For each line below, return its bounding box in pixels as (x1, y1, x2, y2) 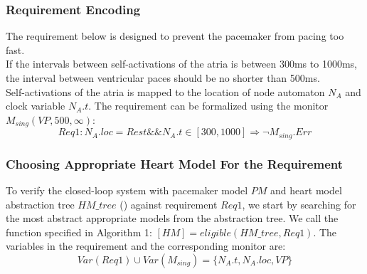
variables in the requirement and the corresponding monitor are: (6, 238, 286, 253)
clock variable (6, 98, 65, 113)
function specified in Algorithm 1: (6, 224, 152, 239)
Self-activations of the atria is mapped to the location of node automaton (6, 84, 325, 99)
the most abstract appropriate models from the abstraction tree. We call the (6, 211, 339, 226)
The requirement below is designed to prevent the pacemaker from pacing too (6, 28, 344, 43)
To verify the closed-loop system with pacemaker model (6, 182, 248, 197)
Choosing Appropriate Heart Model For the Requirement (6, 154, 343, 172)
